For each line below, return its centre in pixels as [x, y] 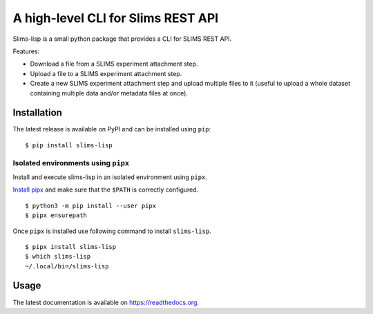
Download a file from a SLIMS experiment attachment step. [114, 64]
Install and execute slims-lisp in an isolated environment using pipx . [110, 177]
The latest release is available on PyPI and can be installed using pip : [112, 129]
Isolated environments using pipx [71, 163]
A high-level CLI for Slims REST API [116, 18]
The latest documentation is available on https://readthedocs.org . [106, 302]
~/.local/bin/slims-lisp [67, 266]
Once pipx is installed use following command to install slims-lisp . [112, 231]
